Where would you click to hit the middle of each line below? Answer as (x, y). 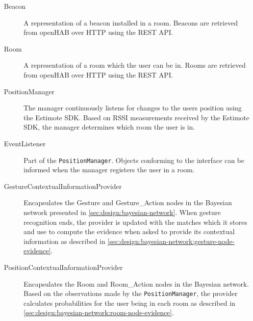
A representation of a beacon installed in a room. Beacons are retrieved (131, 22)
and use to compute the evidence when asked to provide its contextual (129, 231)
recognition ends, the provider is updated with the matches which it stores (135, 222)
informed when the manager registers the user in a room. (109, 170)
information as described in (64, 241)
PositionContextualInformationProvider (63, 267)
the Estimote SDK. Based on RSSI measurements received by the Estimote (137, 117)
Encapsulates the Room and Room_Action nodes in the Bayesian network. (136, 283)
